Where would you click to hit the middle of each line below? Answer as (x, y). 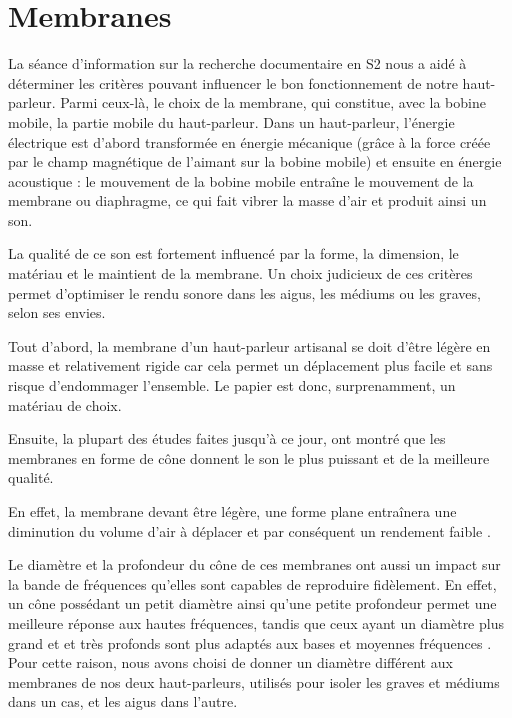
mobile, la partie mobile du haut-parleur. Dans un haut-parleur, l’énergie (231, 121)
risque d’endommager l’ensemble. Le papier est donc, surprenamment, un (232, 385)
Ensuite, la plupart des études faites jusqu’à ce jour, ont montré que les (227, 438)
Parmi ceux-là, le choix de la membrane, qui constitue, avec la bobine (273, 102)
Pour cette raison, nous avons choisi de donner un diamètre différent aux (230, 662)
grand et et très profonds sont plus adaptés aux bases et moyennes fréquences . (250, 642)
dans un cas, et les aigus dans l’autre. (123, 701)
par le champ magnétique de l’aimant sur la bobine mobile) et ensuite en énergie (255, 161)
